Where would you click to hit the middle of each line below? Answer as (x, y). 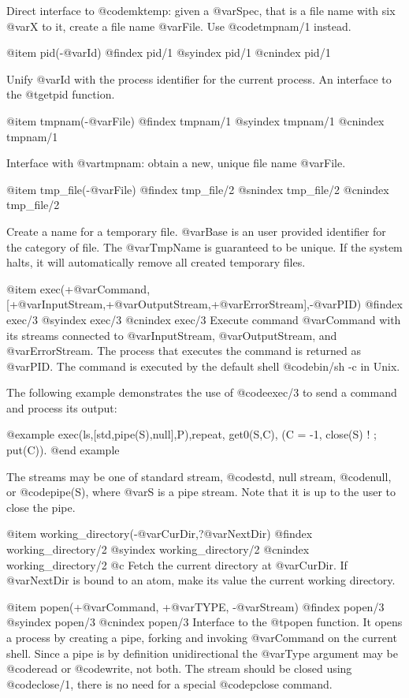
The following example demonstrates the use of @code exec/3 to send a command (202, 392)
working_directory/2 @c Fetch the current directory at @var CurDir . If (177, 564)
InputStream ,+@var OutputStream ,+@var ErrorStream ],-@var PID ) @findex (222, 304)
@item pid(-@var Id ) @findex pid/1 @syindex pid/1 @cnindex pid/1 (169, 52)
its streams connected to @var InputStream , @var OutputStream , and (172, 335)
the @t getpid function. (61, 94)
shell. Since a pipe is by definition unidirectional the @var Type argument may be (202, 653)
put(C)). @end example (63, 450)
